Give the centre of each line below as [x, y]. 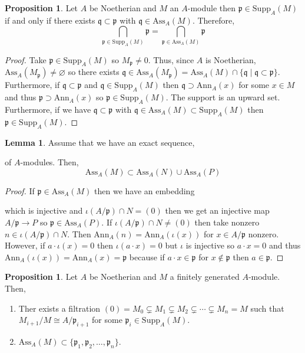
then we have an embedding [145, 190]
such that [267, 308]
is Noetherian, [231, 59]
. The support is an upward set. [223, 97]
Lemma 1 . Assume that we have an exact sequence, [100, 142]
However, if [25, 245]
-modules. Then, [49, 162]
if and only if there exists [50, 20]
